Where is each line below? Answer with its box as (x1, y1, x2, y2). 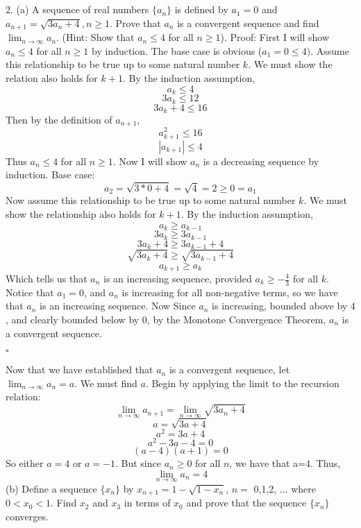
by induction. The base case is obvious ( (92, 43, 262, 58)
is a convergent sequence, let (169, 362, 290, 377)
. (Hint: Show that (56, 30, 135, 44)
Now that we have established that (6, 362, 153, 377)
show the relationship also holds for (6, 207, 156, 221)
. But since (115, 456, 161, 470)
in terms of (124, 495, 171, 510)
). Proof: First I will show (220, 30, 330, 44)
